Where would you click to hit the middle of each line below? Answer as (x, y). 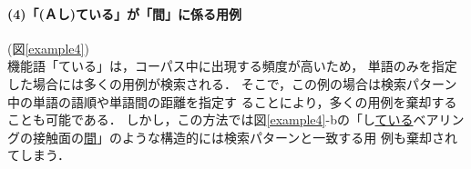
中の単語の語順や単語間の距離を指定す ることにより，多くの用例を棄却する (232, 101)
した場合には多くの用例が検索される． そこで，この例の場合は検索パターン (232, 83)
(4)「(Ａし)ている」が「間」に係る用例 (125, 13)
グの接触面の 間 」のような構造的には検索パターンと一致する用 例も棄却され (232, 137)
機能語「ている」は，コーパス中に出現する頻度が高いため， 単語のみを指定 (232, 66)
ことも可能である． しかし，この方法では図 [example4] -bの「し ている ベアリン (236, 119)
